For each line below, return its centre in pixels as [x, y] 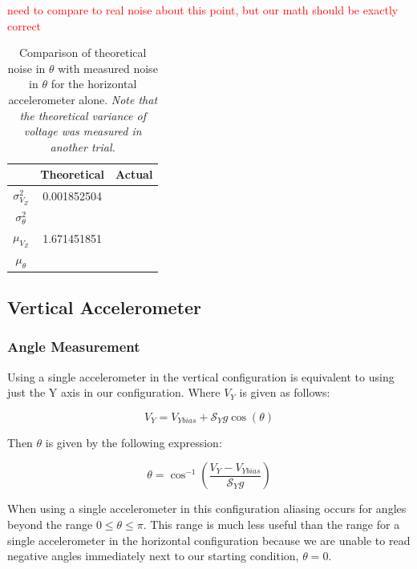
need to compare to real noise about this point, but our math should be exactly [203, 10]
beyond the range [50, 524]
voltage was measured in [83, 131]
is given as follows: [285, 392]
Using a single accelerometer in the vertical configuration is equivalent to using [201, 376]
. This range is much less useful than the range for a [271, 524]
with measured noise [108, 68]
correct [24, 25]
